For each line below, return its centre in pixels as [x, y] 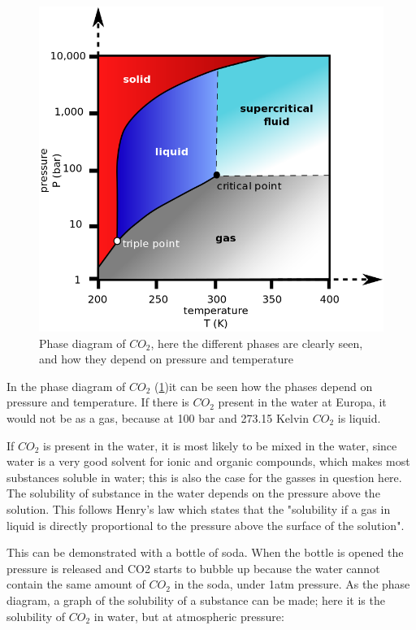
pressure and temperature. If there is [98, 402]
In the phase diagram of [66, 386]
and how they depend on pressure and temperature [166, 359]
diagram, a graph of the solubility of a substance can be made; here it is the [196, 600]
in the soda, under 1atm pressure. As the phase [292, 584]
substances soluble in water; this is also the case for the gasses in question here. [204, 477]
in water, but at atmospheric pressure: [189, 616]
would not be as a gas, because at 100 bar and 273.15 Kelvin [158, 417]
